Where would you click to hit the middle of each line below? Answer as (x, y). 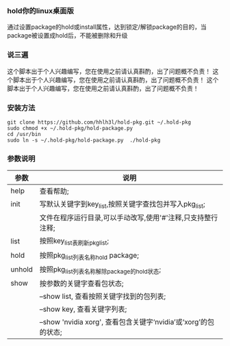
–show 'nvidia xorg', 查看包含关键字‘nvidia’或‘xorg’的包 (127, 321)
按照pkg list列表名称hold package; (89, 256)
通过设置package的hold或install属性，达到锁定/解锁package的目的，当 (107, 27)
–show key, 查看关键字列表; (83, 309)
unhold (22, 269)
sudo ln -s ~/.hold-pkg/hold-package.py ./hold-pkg (84, 140)
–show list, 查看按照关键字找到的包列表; (103, 296)
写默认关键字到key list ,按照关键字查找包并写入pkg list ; (122, 205)
